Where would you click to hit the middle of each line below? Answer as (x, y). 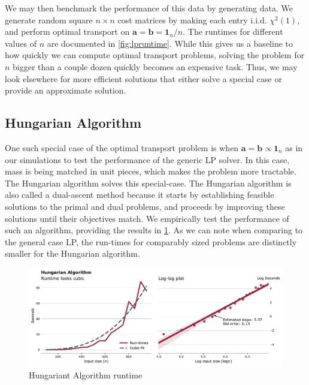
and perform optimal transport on (67, 31)
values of (21, 43)
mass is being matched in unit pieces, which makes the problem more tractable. (151, 171)
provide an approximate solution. (66, 90)
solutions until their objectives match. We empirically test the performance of (147, 218)
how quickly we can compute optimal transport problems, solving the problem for (155, 55)
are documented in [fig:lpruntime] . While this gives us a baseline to (170, 43)
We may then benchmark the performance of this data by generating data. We (149, 8)
